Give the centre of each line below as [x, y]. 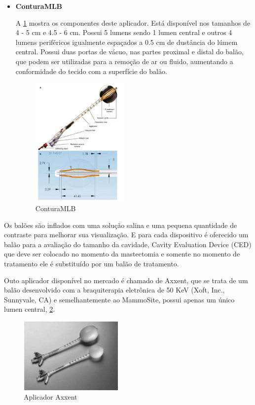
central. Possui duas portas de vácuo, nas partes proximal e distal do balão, [129, 52]
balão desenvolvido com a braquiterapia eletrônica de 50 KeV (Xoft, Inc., [114, 290]
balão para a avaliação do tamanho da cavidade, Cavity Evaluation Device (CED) [128, 244]
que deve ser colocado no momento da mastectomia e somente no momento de [122, 254]
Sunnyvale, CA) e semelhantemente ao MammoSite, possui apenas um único [119, 299]
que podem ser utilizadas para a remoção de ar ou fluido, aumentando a [124, 61]
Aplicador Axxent [51, 397]
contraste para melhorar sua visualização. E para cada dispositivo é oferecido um [126, 235]
